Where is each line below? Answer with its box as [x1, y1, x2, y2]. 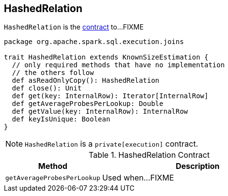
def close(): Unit [12, 84, 82, 92]
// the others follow [12, 69, 94, 77]
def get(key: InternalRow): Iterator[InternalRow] [12, 92, 209, 100]
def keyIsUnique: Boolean [12, 115, 111, 123]
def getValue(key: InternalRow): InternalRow [12, 107, 188, 116]
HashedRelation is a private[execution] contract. [25, 139, 198, 149]
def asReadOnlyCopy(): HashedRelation [12, 76, 160, 85]
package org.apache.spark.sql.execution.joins [4, 38, 184, 46]
